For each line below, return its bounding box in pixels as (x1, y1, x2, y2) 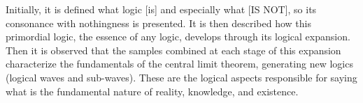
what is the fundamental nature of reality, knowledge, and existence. (6, 84, 299, 98)
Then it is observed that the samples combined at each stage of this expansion (6, 42, 341, 57)
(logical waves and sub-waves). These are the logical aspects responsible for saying (6, 70, 357, 84)
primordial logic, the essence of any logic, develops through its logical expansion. (6, 29, 350, 44)
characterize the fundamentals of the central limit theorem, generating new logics (6, 56, 353, 71)
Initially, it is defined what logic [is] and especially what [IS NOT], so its (6, 2, 317, 16)
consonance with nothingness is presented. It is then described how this (6, 15, 312, 30)
